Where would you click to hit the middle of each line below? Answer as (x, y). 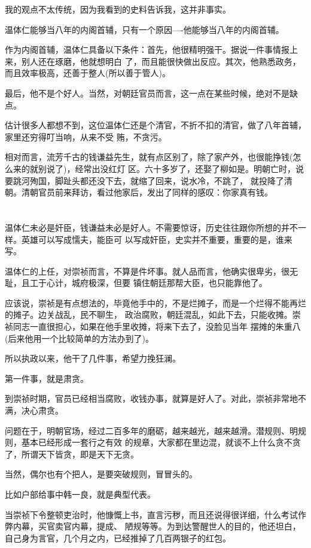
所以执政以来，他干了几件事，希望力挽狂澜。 (93, 358)
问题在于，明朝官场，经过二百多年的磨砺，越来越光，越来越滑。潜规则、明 (151, 430)
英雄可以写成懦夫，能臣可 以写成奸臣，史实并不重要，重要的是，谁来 (157, 239)
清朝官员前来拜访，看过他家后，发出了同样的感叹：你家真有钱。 (147, 192)
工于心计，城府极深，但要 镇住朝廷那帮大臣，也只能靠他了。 (148, 283)
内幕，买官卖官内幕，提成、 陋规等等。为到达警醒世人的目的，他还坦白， (157, 526)
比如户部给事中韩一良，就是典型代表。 (80, 494)
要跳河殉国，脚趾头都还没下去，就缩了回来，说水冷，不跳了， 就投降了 (144, 180)
